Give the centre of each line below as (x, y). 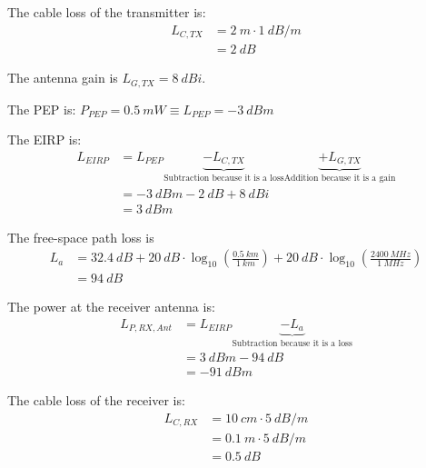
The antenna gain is (63, 78)
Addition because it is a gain (340, 179)
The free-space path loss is (81, 237)
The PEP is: (42, 109)
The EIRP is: (45, 139)
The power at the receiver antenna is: (111, 307)
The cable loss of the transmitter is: (107, 12)
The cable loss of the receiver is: (96, 399)
